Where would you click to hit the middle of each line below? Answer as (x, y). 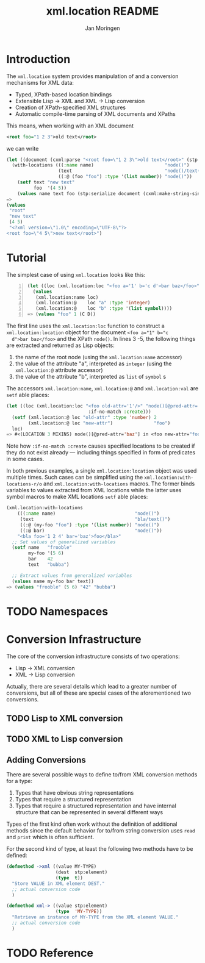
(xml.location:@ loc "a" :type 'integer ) (93, 303)
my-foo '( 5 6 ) (46, 553)
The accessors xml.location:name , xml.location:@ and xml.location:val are (103, 388)
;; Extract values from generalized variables (72, 575)
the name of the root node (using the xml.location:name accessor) (99, 357)
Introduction (38, 59)
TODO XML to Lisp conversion (65, 739)
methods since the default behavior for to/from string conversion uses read (101, 831)
